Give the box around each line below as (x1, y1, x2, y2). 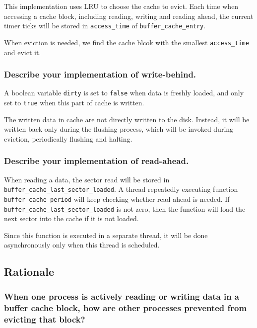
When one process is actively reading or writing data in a (4, 290, 239, 302)
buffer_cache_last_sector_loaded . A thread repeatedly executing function (4, 184, 238, 194)
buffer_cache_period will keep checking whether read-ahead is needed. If (4, 193, 230, 204)
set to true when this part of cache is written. (4, 97, 144, 107)
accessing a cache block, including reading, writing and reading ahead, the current (4, 10, 254, 21)
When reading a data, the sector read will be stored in (4, 174, 170, 184)
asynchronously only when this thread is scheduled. (4, 240, 160, 250)
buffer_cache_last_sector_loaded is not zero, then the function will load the (4, 203, 246, 214)
